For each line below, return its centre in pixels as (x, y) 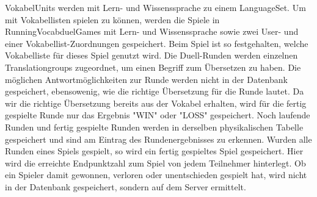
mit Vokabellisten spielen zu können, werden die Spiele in (112, 19)
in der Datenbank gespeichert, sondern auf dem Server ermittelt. (126, 186)
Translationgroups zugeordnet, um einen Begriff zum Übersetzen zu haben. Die (153, 67)
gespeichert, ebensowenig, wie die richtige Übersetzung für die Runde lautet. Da (155, 91)
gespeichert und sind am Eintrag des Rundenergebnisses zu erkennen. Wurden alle (158, 139)
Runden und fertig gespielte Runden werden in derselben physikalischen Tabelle (154, 127)
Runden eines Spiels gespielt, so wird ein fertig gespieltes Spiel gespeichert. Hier (154, 151)
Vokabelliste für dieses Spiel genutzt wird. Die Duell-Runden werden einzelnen (151, 55)
